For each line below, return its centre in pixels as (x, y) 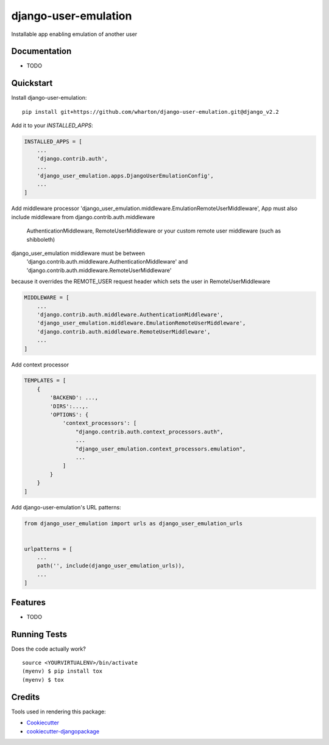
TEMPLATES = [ (45, 381)
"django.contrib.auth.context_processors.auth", (149, 432)
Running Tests (39, 634)
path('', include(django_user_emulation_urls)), (111, 566)
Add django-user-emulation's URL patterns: (66, 507)
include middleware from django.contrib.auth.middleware (83, 217)
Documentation (41, 51)
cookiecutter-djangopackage (63, 731)
